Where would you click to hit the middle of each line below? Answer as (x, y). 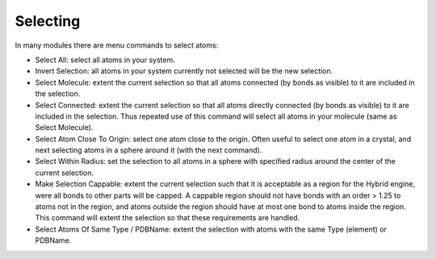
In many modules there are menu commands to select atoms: (117, 45)
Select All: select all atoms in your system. (105, 60)
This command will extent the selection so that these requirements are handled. (168, 218)
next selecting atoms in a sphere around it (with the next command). (149, 150)
